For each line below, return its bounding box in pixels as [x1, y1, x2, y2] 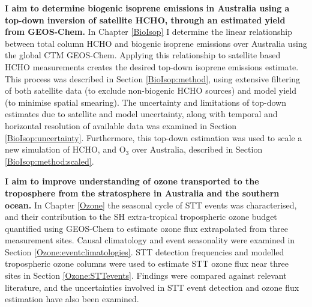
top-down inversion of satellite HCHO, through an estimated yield [5, 13, 286, 26]
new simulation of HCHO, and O [5, 143, 126, 156]
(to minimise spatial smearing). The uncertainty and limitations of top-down [5, 96, 287, 108]
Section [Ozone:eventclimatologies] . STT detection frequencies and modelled [5, 245, 284, 258]
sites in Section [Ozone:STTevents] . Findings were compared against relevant [5, 269, 287, 282]
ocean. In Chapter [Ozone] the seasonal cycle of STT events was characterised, [5, 198, 297, 211]
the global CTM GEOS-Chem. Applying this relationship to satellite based [5, 49, 281, 61]
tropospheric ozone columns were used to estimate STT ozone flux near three [5, 257, 289, 270]
